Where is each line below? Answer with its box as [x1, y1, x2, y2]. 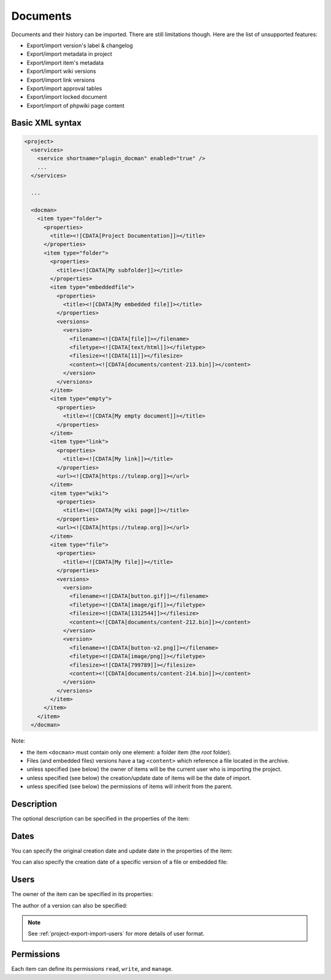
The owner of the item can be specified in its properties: [11, 890, 153, 898]
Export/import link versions [26, 76, 95, 83]
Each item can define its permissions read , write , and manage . [11, 965, 173, 973]
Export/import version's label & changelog [26, 42, 133, 49]
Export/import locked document [26, 93, 107, 101]
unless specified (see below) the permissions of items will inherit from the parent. [26, 783, 233, 791]
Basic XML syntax [11, 118, 82, 128]
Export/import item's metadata [26, 59, 104, 66]
